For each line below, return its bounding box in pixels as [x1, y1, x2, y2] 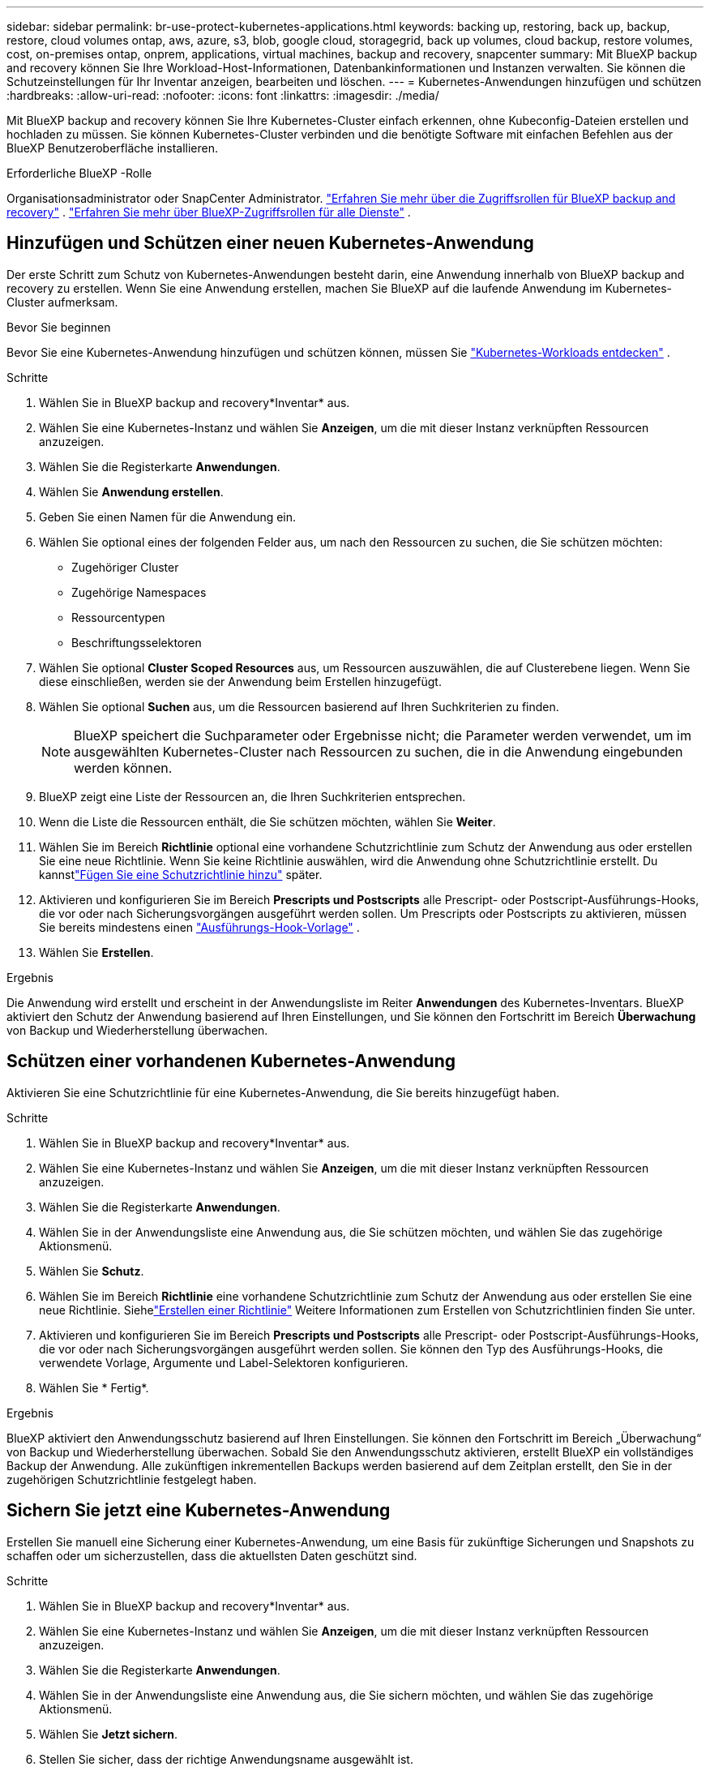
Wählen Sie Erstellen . [39, 945, 154, 959]
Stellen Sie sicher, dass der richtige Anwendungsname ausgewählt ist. [39, 1752, 413, 1766]
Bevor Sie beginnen [6, 319, 111, 334]
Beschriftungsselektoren [71, 635, 202, 650]
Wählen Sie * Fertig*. [39, 1380, 149, 1395]
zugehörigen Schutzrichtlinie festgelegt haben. [6, 1472, 257, 1486]
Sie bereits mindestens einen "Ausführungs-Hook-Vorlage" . [39, 920, 360, 934]
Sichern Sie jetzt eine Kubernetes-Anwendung [6, 1500, 391, 1521]
